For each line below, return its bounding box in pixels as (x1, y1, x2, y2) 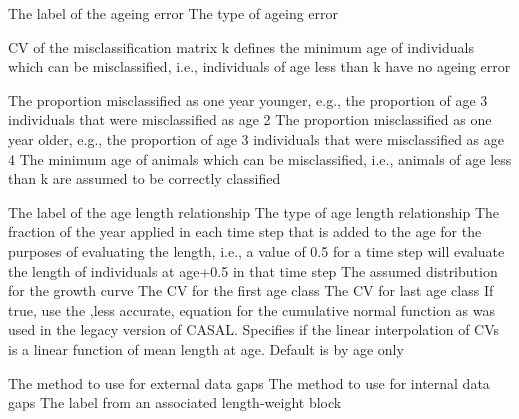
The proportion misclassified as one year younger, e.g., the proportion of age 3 (8, 89, 488, 110)
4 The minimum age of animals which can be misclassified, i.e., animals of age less (8, 148, 512, 169)
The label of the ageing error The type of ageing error (8, 3, 339, 23)
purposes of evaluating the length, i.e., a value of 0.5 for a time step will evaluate (8, 240, 505, 261)
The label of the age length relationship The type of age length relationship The (8, 201, 500, 222)
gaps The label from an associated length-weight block (8, 392, 342, 413)
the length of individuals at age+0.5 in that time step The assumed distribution (8, 260, 498, 281)
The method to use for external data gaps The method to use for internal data (8, 372, 490, 393)
